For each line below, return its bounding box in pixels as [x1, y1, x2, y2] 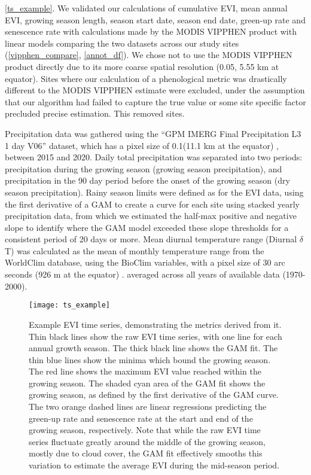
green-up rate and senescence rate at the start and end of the [29, 412, 253, 424]
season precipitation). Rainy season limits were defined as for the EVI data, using [5, 185, 304, 198]
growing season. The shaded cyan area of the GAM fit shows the [29, 376, 266, 389]
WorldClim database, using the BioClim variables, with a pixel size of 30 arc [5, 256, 285, 269]
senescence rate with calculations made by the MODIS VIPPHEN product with [5, 25, 297, 38]
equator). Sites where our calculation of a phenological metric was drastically [5, 72, 287, 84]
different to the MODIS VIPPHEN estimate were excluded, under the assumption [5, 84, 305, 96]
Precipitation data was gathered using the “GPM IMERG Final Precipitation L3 [5, 127, 301, 139]
